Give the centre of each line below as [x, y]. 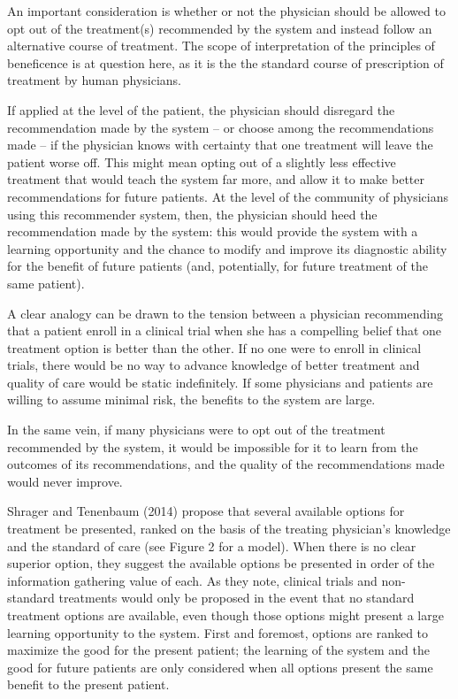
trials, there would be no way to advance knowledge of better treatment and [214, 365]
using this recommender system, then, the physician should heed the [192, 214]
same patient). [46, 283]
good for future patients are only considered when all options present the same [220, 667]
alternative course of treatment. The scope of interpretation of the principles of [221, 46]
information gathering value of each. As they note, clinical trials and [192, 580]
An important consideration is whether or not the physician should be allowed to [226, 11]
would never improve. [65, 481]
